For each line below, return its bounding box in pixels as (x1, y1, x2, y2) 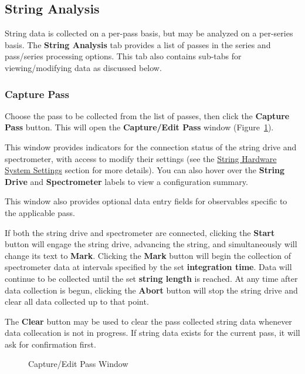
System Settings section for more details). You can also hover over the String (5, 164, 285, 176)
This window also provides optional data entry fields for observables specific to (5, 195, 287, 207)
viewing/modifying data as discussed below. (5, 61, 162, 73)
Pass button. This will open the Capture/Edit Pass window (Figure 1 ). (5, 121, 274, 133)
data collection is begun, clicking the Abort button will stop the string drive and (5, 284, 298, 296)
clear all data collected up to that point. (5, 295, 149, 308)
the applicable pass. (5, 206, 75, 218)
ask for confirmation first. (5, 338, 96, 350)
